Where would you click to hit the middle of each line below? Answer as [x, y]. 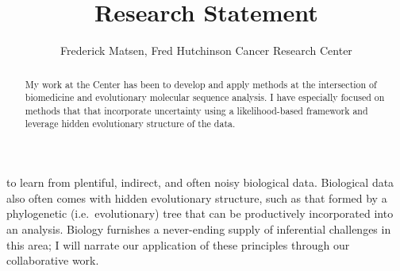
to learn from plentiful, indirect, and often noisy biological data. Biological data [200, 182]
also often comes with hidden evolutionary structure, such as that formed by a [197, 197]
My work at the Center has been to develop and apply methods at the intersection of [201, 84]
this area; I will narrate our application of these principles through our [178, 244]
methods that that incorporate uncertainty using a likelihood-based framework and [196, 110]
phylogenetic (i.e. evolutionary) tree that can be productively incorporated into [200, 213]
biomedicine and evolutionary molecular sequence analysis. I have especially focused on [205, 97]
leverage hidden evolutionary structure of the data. [130, 124]
